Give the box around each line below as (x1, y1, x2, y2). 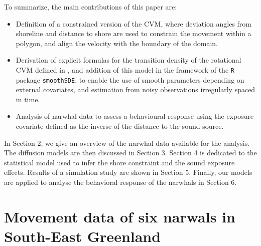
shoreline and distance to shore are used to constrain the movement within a (16, 28, 251, 39)
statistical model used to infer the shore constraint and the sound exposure (4, 157, 235, 167)
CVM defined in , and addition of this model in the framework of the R (16, 64, 234, 75)
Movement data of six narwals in (4, 206, 235, 226)
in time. (16, 94, 40, 104)
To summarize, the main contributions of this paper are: (4, 2, 177, 12)
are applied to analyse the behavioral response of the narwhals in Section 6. (4, 177, 237, 187)
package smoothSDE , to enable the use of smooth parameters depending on (16, 74, 244, 85)
